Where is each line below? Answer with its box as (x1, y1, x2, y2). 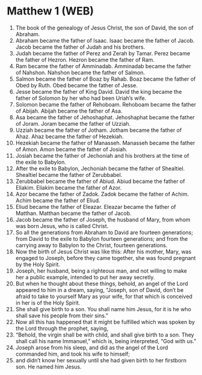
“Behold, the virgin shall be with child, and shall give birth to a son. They (15, 331, 194, 338)
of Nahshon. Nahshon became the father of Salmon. (15, 69, 145, 76)
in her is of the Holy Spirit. (15, 299, 81, 306)
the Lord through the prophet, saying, (15, 324, 109, 332)
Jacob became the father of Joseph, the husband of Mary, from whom (15, 215, 191, 223)
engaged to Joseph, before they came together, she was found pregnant (15, 254, 196, 261)
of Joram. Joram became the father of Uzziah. (15, 120, 131, 127)
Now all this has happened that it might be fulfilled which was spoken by (15, 318, 195, 326)
